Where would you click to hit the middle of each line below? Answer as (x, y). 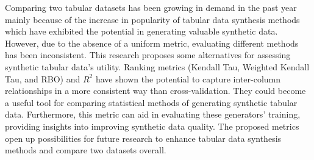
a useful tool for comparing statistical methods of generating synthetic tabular (151, 102)
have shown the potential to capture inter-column (188, 78)
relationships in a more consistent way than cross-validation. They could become (155, 91)
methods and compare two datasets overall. (86, 150)
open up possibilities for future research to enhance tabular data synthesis (143, 138)
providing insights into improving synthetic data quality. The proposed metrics (152, 126)
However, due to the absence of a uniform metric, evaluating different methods (152, 43)
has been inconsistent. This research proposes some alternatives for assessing (148, 55)
